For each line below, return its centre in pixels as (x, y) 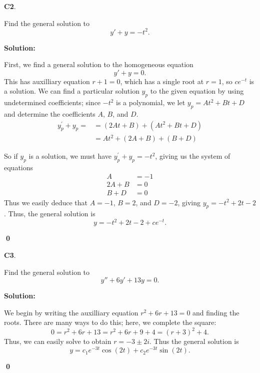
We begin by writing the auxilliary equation (71, 312)
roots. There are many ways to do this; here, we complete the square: (110, 322)
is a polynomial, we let (151, 102)
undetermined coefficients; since (52, 102)
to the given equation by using (197, 91)
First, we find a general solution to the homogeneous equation (99, 64)
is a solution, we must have (70, 156)
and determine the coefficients (50, 114)
